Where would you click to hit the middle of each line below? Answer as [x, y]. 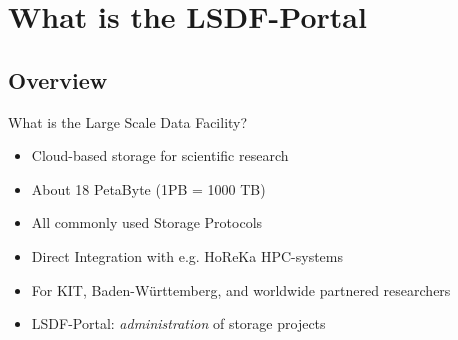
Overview [58, 79]
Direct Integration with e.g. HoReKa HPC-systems [187, 255]
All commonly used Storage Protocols [147, 222]
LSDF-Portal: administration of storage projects [178, 323]
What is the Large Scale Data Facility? [128, 121]
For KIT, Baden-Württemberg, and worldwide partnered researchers [241, 289]
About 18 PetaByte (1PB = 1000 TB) [148, 188]
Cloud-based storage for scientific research [160, 155]
